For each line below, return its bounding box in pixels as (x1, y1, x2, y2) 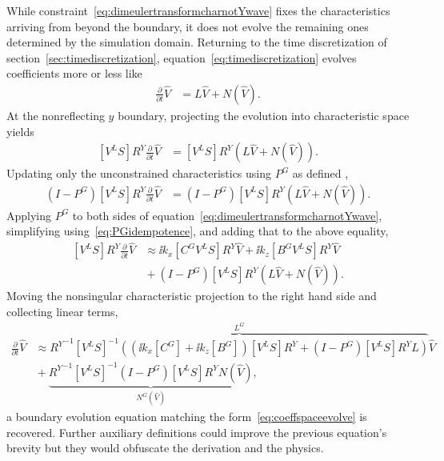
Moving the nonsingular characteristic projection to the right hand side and (6, 287, 377, 304)
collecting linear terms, (6, 303, 118, 319)
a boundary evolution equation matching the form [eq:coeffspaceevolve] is (6, 408, 367, 424)
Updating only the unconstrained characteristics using (6, 165, 272, 182)
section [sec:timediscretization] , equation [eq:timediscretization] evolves (6, 49, 357, 66)
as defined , (292, 165, 349, 182)
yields (6, 122, 34, 139)
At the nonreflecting (6, 107, 105, 123)
